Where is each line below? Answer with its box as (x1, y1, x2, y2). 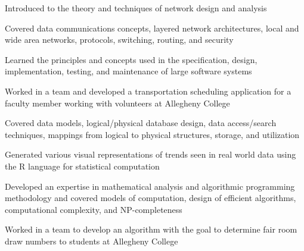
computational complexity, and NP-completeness (5, 203, 182, 215)
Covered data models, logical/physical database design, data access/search (5, 117, 277, 129)
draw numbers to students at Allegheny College (5, 234, 178, 247)
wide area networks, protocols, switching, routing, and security (5, 33, 234, 46)
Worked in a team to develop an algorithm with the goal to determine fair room (5, 223, 297, 236)
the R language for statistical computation (5, 159, 160, 172)
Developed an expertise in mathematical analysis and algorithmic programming (5, 180, 295, 192)
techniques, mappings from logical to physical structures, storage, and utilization (5, 128, 300, 140)
